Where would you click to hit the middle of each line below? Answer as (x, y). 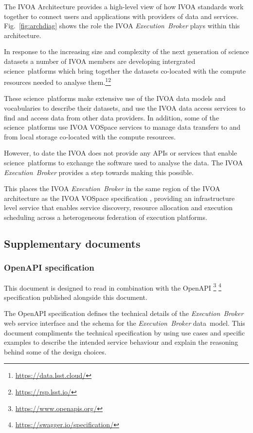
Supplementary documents (72, 243)
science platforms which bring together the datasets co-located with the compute (125, 70)
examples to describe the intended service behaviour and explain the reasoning (121, 342)
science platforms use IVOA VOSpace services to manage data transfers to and (122, 127)
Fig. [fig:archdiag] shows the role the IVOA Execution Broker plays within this (122, 26)
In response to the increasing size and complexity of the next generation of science (126, 51)
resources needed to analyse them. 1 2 (58, 81)
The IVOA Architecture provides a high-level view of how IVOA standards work (124, 6)
